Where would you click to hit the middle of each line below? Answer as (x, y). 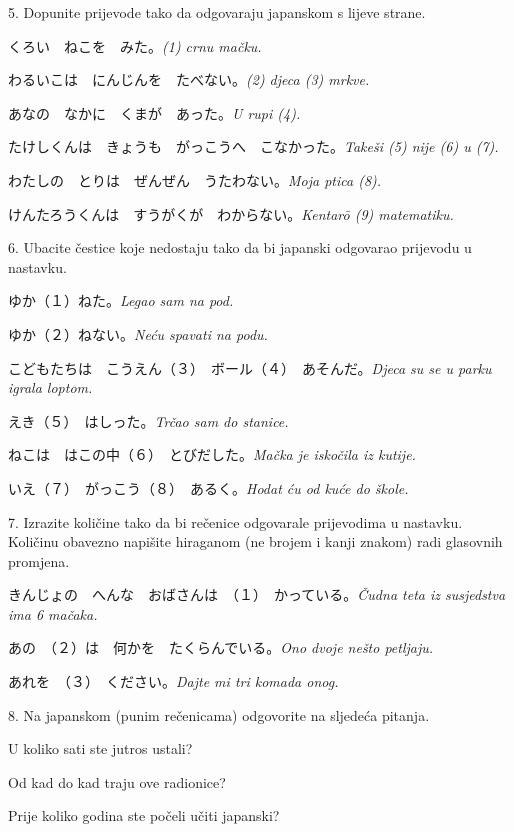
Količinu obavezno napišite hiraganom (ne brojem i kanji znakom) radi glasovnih (255, 541)
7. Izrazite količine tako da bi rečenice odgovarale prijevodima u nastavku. (235, 521)
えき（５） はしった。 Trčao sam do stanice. (148, 420)
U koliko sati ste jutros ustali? (100, 748)
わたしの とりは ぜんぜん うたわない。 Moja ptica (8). (195, 179)
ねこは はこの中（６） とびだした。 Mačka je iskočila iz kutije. (212, 454)
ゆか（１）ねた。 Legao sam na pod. (121, 300)
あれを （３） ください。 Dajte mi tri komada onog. (173, 681)
